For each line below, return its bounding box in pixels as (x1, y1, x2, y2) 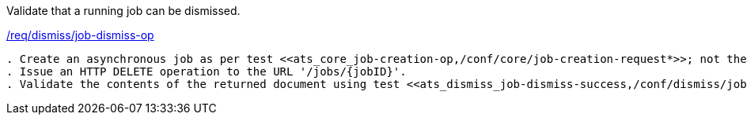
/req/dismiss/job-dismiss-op (6, 28, 154, 42)
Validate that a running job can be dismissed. (6, 4, 241, 17)
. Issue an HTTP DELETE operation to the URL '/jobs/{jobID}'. (6, 65, 407, 78)
